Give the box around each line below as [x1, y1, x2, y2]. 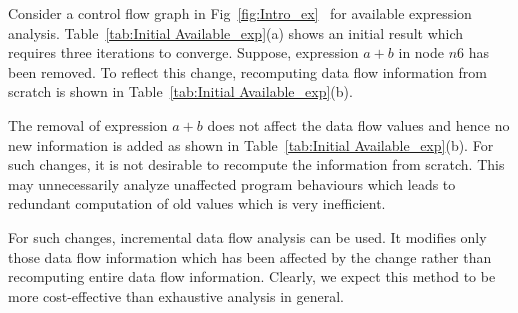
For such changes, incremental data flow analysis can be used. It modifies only [8, 226, 487, 247]
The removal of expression [8, 114, 168, 135]
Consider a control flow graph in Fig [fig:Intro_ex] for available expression [8, 3, 472, 23]
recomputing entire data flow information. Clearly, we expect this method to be [8, 266, 496, 287]
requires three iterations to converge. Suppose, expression [8, 42, 359, 63]
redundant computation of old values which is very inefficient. [8, 193, 386, 214]
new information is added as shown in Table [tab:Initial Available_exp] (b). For [8, 134, 494, 155]
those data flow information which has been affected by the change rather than [8, 246, 492, 267]
